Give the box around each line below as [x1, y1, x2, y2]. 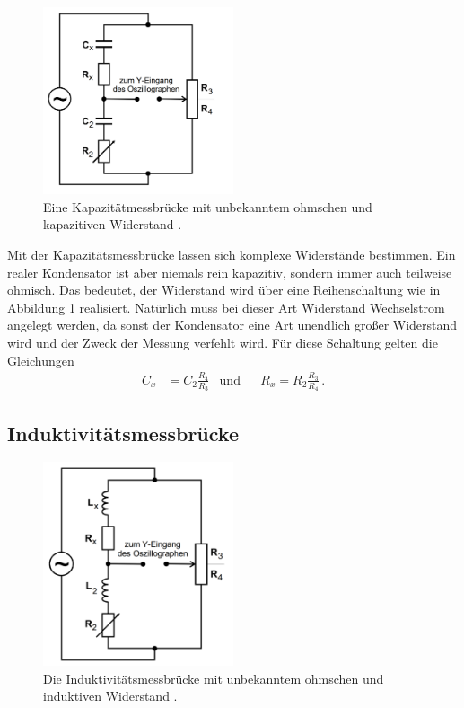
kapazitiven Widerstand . [43, 215, 182, 234]
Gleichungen [7, 350, 74, 369]
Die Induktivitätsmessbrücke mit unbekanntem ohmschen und [43, 668, 384, 687]
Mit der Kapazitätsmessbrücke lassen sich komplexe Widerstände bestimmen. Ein [7, 245, 456, 264]
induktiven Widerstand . [43, 686, 178, 705]
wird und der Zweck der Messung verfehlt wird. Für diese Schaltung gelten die [7, 333, 438, 352]
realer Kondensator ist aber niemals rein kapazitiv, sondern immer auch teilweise [7, 262, 452, 281]
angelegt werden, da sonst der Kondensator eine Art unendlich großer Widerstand [7, 315, 458, 334]
